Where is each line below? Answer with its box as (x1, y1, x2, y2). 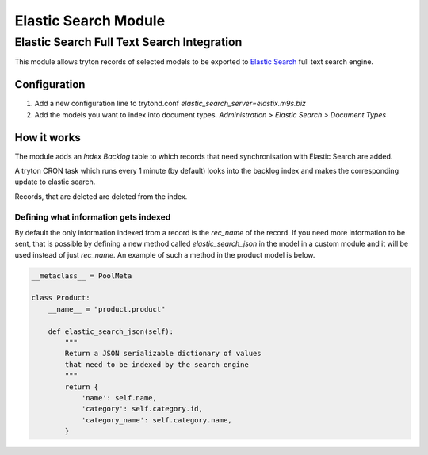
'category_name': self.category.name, (81, 415, 233, 424)
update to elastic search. (14, 177, 96, 186)
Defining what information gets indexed (14, 211, 171, 222)
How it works (14, 131, 81, 144)
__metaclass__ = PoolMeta (31, 271, 132, 281)
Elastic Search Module (14, 12, 166, 29)
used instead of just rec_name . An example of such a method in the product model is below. (14, 250, 315, 259)
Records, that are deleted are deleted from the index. (14, 191, 188, 201)
